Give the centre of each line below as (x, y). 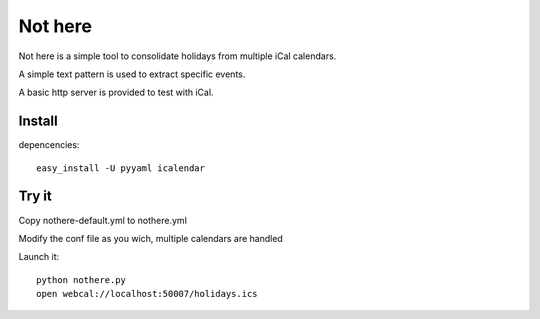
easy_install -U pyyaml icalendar (120, 168)
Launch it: (39, 257)
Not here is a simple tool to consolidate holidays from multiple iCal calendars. (177, 56)
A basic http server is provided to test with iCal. (116, 92)
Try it (35, 196)
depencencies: (49, 145)
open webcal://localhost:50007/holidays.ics (147, 294)
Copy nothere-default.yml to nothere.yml (102, 220)
